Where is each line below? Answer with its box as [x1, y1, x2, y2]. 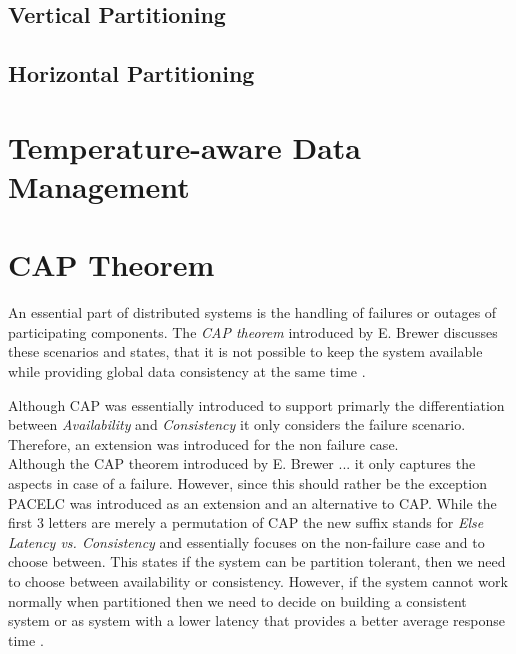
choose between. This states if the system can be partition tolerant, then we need [8, 551, 506, 572]
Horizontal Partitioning [8, 58, 255, 89]
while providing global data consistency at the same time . [8, 361, 366, 382]
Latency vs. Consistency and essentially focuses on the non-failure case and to [8, 531, 485, 552]
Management [8, 165, 190, 206]
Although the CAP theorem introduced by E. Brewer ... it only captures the [8, 453, 476, 474]
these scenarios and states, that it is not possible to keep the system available [8, 341, 483, 362]
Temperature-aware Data [8, 126, 361, 167]
